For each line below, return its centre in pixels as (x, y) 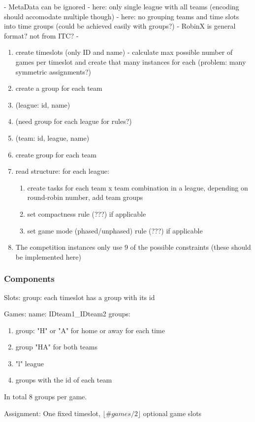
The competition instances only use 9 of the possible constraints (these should (133, 247)
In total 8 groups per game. (46, 397)
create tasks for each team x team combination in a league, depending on (138, 187)
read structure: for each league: (62, 171)
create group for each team (56, 154)
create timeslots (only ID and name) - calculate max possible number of (124, 52)
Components (29, 279)
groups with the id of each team (64, 380)
